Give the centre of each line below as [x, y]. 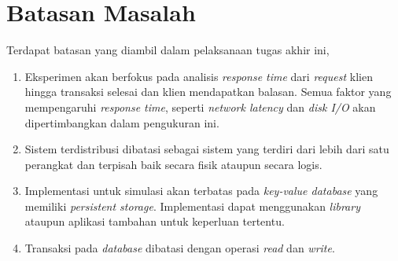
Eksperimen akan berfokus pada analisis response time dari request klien [199, 76]
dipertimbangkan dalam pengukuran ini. [122, 122]
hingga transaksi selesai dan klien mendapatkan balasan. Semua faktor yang [208, 92]
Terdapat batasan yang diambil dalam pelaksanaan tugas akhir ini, [168, 50]
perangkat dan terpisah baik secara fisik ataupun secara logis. [173, 164]
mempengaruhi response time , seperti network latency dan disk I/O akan [200, 107]
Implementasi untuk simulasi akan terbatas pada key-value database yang [201, 191]
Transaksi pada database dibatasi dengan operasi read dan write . [180, 248]
